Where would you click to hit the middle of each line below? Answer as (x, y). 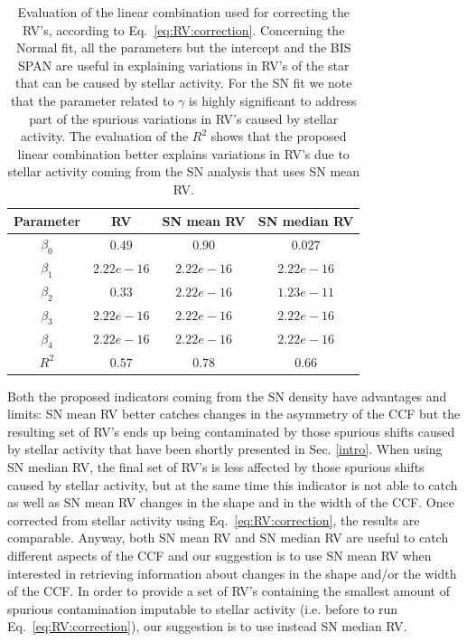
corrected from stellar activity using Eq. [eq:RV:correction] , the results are (214, 519)
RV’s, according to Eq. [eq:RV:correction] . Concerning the (184, 29)
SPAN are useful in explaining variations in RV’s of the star (184, 65)
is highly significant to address (273, 100)
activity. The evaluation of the (105, 136)
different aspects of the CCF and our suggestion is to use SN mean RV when (219, 556)
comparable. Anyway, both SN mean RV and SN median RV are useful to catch (228, 538)
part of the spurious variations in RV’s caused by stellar (184, 118)
